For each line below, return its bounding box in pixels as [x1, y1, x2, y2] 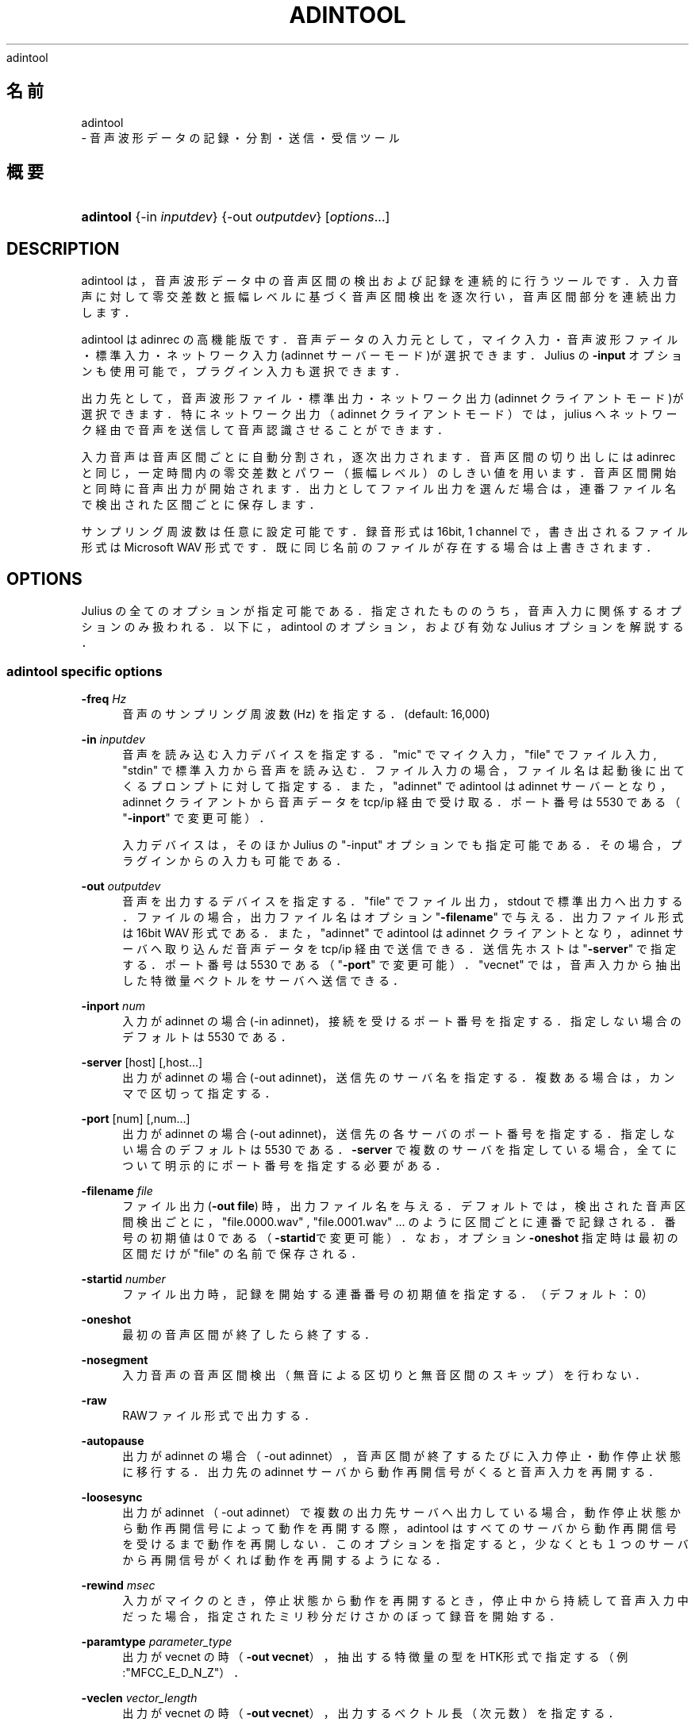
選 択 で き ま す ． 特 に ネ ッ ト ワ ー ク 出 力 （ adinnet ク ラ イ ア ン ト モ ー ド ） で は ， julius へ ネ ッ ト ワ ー [81, 407, 678, 421]
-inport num [81, 998, 145, 1013]
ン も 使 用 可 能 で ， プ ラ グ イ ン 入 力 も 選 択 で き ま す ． [81, 364, 406, 379]
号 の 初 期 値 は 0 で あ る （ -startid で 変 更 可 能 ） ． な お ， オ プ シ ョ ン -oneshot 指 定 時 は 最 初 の [122, 1230, 678, 1244]
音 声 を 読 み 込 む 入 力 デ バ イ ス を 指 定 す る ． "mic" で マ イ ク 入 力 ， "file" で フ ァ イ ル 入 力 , [122, 747, 657, 761]
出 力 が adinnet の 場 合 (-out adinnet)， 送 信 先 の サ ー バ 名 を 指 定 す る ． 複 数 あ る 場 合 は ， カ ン [122, 1070, 675, 1084]
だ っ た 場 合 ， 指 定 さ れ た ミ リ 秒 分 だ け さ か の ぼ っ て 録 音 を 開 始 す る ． [122, 1609, 561, 1623]
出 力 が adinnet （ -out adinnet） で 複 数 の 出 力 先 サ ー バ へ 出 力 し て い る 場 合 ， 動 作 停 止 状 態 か [122, 1505, 682, 1519]
